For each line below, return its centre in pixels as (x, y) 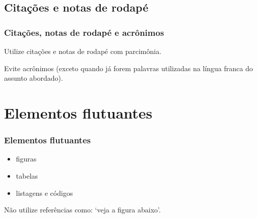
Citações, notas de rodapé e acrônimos (84, 32)
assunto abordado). (34, 78)
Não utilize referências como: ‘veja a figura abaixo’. (82, 210)
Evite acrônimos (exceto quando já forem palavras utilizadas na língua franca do (128, 68)
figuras (26, 159)
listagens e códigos (44, 193)
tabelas (27, 175)
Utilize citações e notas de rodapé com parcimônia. (83, 51)
